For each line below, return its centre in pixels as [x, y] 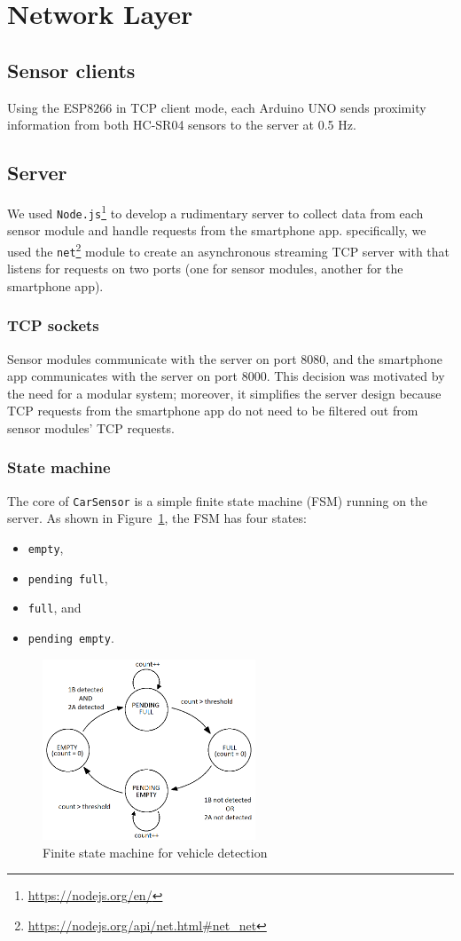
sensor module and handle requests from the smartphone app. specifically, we [217, 230]
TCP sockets [53, 325]
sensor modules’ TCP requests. [91, 427]
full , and [55, 608]
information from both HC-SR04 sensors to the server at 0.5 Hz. [182, 125]
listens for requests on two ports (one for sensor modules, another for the [205, 269]
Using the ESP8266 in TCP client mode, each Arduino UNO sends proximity [217, 107]
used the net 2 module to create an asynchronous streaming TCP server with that [229, 249]
